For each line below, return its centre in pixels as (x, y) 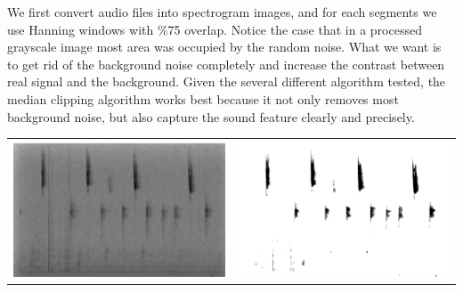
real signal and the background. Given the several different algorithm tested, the (227, 81)
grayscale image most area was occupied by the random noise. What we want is (224, 47)
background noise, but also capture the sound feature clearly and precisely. (211, 116)
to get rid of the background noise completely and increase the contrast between (226, 64)
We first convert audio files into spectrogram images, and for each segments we (222, 12)
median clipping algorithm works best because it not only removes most (203, 98)
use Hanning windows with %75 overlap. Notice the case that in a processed (215, 29)
